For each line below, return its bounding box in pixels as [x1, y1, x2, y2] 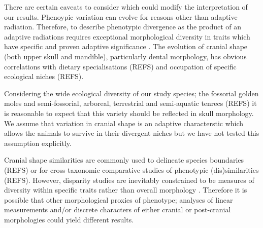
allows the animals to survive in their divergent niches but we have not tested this [4, 128, 259, 138]
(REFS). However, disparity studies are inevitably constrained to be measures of [4, 174, 254, 185]
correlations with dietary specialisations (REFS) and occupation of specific [4, 61, 237, 71]
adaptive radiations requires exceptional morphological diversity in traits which [4, 31, 250, 42]
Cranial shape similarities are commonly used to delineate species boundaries [4, 155, 244, 165]
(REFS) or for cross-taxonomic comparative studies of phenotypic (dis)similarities [4, 164, 259, 175]
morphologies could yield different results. [4, 214, 134, 224]
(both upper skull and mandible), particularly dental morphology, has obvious [4, 51, 247, 61]
